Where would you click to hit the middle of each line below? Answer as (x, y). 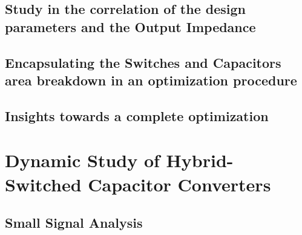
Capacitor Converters (179, 184)
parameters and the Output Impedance (130, 26)
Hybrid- (200, 160)
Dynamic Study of (82, 160)
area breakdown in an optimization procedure (151, 80)
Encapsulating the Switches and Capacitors (143, 62)
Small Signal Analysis (74, 223)
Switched (43, 184)
